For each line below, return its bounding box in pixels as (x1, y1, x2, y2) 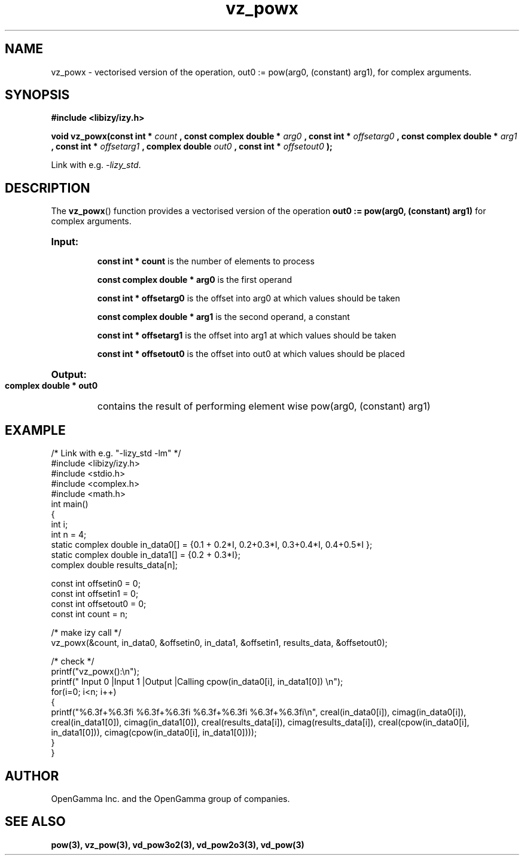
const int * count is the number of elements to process (97, 256, 315, 267)
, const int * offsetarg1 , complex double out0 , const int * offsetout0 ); (51, 141, 333, 152)
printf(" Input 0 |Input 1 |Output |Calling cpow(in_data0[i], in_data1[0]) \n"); (51, 676, 343, 687)
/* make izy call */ (51, 627, 121, 638)
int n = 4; (51, 529, 87, 540)
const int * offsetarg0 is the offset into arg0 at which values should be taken (97, 293, 400, 304)
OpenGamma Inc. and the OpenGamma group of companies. (51, 793, 290, 804)
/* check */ (51, 656, 95, 667)
